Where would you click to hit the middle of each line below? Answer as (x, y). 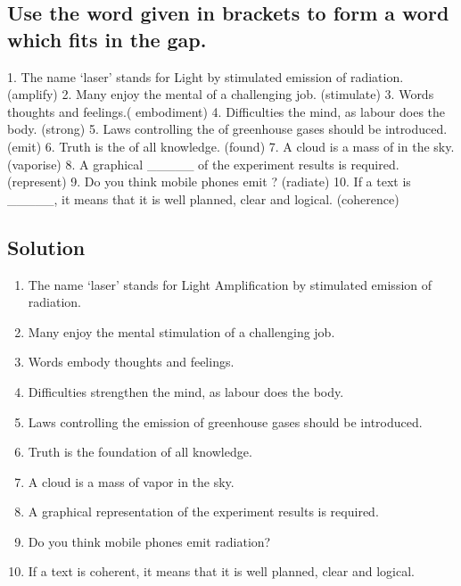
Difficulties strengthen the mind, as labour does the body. (186, 391)
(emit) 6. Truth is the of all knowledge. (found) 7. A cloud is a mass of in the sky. (231, 146)
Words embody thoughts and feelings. (131, 362)
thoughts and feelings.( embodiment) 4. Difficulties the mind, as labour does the (226, 111)
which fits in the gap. (107, 39)
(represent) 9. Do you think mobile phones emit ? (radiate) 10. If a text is (209, 182)
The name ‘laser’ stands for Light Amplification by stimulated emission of (230, 284)
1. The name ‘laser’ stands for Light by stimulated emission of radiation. (206, 76)
